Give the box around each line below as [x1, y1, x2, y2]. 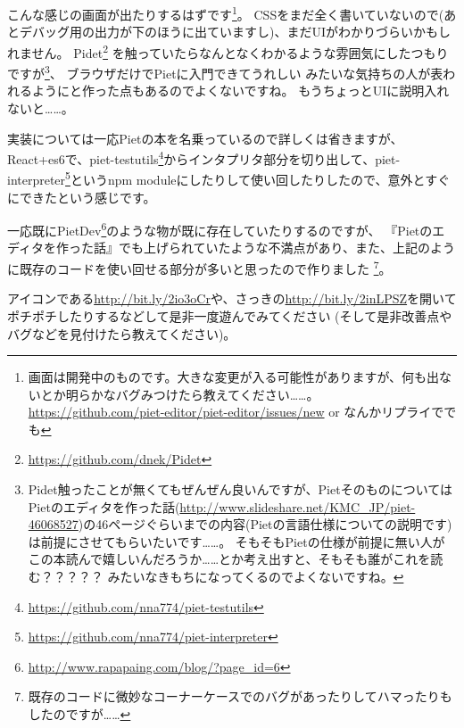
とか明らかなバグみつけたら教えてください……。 [40, 385, 319, 403]
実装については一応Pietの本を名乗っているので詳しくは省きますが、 [7, 128, 403, 147]
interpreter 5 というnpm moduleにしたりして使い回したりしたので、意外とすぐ [7, 168, 451, 189]
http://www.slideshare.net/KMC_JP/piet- [179, 497, 416, 516]
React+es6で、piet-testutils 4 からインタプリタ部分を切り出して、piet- [7, 147, 401, 168]
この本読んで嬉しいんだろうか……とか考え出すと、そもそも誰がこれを [28, 550, 431, 568]
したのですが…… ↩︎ [28, 705, 131, 723]
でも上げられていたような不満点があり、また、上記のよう [119, 238, 456, 257]
